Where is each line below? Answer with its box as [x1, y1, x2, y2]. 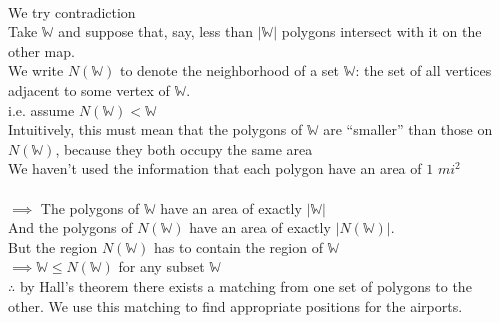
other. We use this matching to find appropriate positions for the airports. [8, 295, 463, 316]
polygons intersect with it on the [281, 21, 482, 42]
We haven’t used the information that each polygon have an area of [8, 158, 422, 179]
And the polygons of [8, 217, 133, 238]
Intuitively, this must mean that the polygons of [8, 119, 303, 140]
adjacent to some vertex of [8, 79, 170, 100]
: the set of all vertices [355, 60, 492, 81]
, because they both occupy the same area [55, 138, 313, 159]
